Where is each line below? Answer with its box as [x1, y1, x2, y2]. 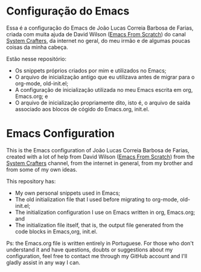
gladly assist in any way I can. [6, 259, 80, 266]
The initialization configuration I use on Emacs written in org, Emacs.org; [14, 209, 196, 216]
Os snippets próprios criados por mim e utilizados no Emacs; [14, 66, 167, 74]
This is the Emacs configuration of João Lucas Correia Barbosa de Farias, [6, 146, 190, 154]
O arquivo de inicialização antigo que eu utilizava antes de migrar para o [14, 73, 195, 80]
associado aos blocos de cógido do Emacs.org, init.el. [14, 105, 150, 112]
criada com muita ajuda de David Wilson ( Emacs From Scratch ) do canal [6, 30, 186, 37]
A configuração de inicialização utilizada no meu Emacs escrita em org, [14, 86, 193, 93]
